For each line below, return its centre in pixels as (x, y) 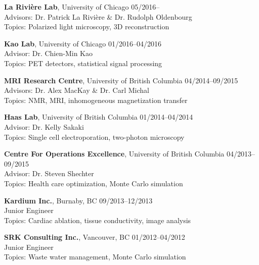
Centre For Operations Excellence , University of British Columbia (114, 154)
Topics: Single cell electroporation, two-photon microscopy (94, 137)
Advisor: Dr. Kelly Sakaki (44, 126)
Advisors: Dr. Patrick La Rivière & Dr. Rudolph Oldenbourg (98, 16)
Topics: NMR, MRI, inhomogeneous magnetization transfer (96, 100)
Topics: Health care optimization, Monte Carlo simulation (94, 183)
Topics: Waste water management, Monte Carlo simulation (95, 257)
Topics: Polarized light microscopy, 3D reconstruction (87, 26)
